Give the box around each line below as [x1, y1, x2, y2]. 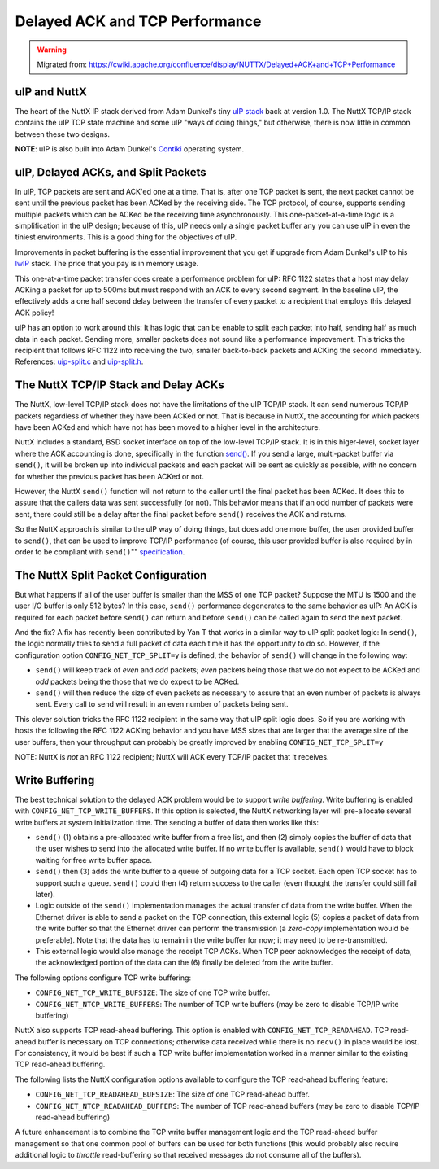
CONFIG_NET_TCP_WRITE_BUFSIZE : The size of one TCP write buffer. [35, 987, 271, 997]
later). [35, 890, 56, 899]
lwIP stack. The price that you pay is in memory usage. [15, 259, 199, 269]
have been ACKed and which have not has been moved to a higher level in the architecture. [15, 423, 321, 432]
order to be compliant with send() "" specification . [15, 546, 185, 557]
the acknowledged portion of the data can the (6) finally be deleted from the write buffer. [35, 957, 333, 968]
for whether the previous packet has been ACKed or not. [15, 471, 205, 481]
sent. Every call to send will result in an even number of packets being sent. [35, 699, 289, 709]
